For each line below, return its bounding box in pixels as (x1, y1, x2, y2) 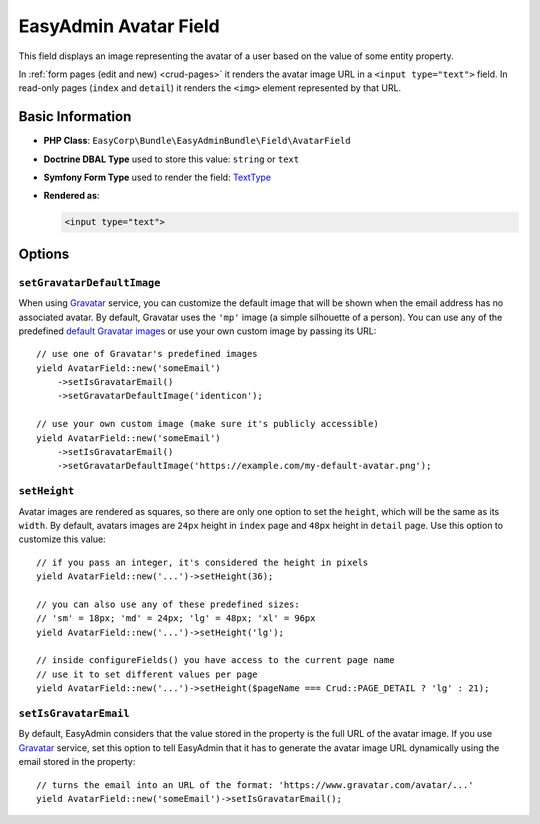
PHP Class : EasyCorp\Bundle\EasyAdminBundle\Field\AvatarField (43, 135, 351, 147)
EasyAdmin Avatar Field (18, 15, 220, 37)
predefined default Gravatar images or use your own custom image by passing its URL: (18, 325, 377, 337)
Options (18, 245, 70, 262)
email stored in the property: (18, 756, 136, 768)
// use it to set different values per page (36, 668, 259, 680)
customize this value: (18, 533, 106, 545)
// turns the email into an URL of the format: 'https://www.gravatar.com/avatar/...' (36, 779, 474, 790)
